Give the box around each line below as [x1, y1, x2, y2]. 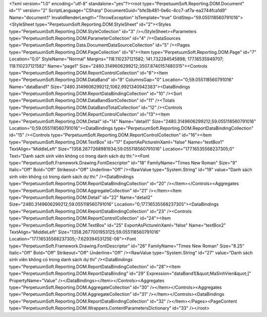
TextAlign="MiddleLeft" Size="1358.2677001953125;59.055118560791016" [9, 229, 161, 235]
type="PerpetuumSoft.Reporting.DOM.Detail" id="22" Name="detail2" [9, 194, 153, 200]
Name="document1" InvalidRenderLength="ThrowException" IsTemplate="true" [9, 14, 172, 20]
